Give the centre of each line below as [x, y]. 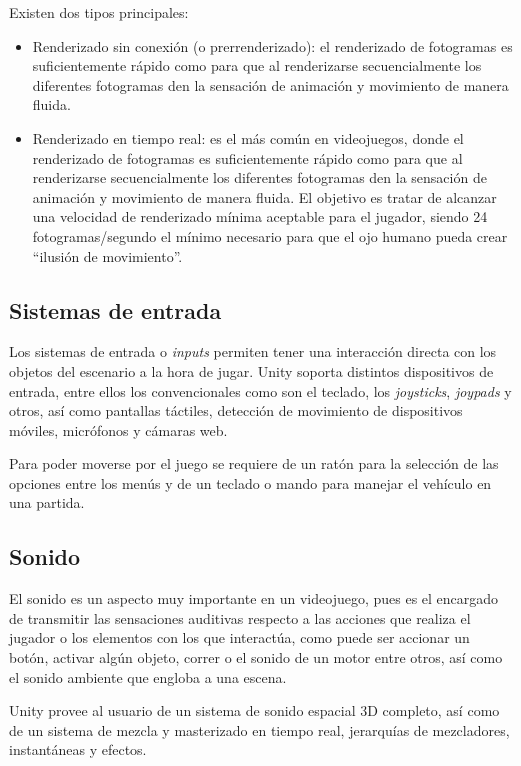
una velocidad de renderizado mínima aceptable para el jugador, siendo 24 [260, 216]
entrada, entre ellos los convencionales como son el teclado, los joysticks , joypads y [260, 390]
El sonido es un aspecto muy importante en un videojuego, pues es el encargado [254, 598]
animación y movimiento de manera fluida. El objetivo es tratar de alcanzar [264, 196]
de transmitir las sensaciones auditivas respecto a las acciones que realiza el [240, 617]
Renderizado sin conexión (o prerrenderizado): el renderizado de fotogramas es [272, 45]
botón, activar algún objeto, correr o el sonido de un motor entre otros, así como [256, 657]
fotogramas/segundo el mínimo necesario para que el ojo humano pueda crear [270, 235]
